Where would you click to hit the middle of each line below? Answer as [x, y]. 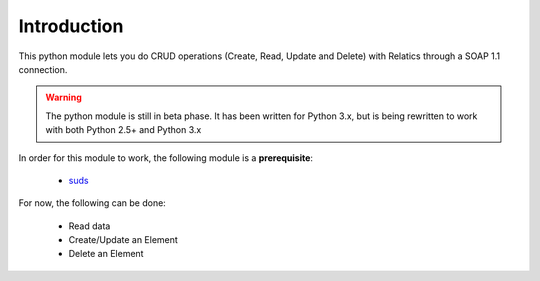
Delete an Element [106, 254]
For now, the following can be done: [92, 203]
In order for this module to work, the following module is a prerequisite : [166, 157]
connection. [43, 69]
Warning [63, 97]
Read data [89, 226]
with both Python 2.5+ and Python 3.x [123, 130]
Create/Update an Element [123, 240]
